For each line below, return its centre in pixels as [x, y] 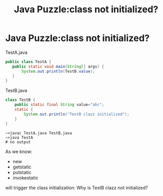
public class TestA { [28, 62]
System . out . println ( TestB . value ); [58, 71]
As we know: [19, 151]
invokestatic [25, 178]
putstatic [22, 172]
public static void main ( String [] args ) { [58, 67]
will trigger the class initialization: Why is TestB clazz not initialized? [77, 187]
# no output [18, 142]
